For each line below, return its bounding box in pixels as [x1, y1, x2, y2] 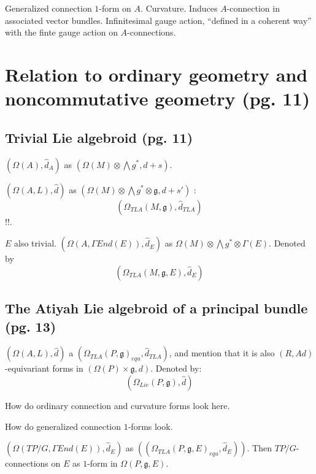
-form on [99, 2, 131, 14]
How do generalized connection [5, 419, 121, 432]
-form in [87, 457, 118, 470]
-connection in [226, 2, 280, 14]
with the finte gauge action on [5, 26, 118, 39]
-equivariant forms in [5, 362, 83, 375]
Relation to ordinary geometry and [5, 61, 308, 86]
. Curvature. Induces [141, 2, 218, 14]
